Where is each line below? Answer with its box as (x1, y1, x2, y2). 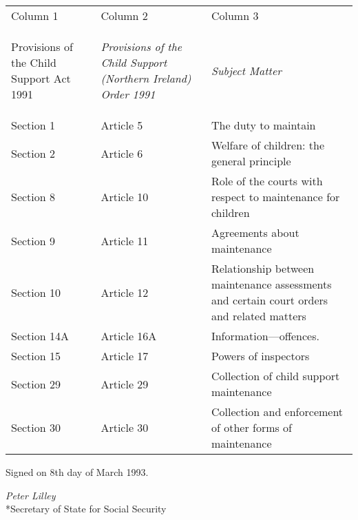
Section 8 (11, 189, 56, 205)
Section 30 (11, 419, 61, 435)
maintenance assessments (211, 276, 332, 292)
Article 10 (101, 189, 149, 205)
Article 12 (101, 284, 149, 300)
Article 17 (101, 348, 149, 364)
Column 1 (11, 8, 59, 23)
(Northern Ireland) (101, 70, 191, 86)
